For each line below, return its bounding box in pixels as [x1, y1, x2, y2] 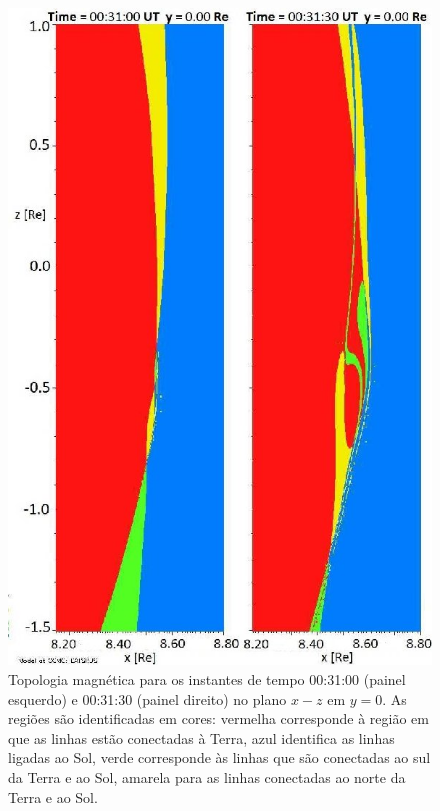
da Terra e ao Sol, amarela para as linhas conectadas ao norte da [8, 766, 406, 787]
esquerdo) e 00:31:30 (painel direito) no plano [8, 688, 287, 709]
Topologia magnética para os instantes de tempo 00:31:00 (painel [8, 668, 406, 689]
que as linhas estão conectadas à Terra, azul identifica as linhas [8, 727, 395, 748]
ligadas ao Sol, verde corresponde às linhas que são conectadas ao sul [8, 747, 431, 768]
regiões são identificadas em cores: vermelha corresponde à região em [8, 708, 429, 729]
